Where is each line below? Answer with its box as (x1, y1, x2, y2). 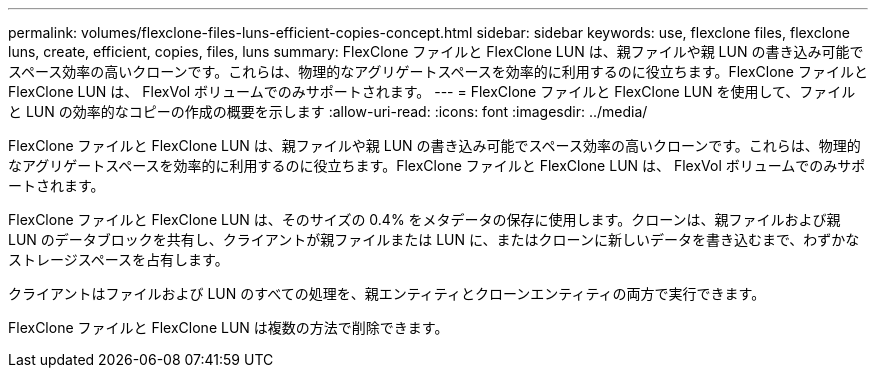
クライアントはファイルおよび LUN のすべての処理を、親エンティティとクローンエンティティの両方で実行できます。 (8, 285, 766, 302)
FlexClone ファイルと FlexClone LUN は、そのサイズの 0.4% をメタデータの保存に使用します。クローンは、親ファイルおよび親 (8, 211, 841, 228)
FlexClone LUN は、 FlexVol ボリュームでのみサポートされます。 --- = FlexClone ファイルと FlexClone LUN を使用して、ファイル (8, 83, 856, 100)
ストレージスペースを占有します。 (8, 251, 229, 268)
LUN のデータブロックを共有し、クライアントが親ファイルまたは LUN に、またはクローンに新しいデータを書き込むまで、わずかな (8, 231, 860, 248)
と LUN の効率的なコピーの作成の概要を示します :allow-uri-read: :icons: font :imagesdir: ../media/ (8, 103, 648, 120)
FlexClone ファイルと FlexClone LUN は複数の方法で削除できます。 (8, 319, 449, 336)
